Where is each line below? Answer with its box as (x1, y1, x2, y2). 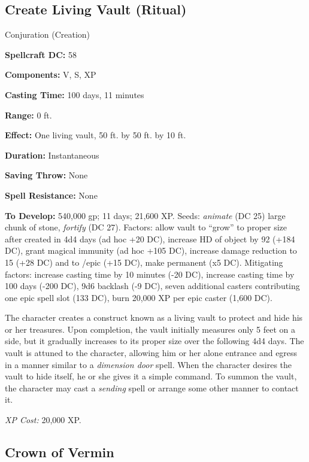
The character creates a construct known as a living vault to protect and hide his (5, 311, 303, 324)
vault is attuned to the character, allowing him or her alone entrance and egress (5, 346, 298, 359)
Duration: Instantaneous (5, 148, 99, 161)
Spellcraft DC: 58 (5, 48, 77, 60)
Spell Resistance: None (5, 189, 98, 201)
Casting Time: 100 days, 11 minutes (5, 88, 144, 101)
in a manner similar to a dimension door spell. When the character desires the (5, 358, 292, 370)
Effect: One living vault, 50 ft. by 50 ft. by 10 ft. (5, 129, 186, 141)
